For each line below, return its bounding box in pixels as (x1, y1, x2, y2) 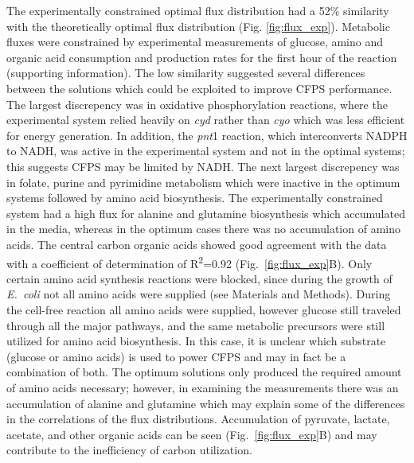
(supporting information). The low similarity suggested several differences (6, 64, 365, 81)
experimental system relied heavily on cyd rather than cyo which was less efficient (6, 111, 405, 128)
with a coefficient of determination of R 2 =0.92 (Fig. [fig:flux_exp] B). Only (6, 252, 373, 271)
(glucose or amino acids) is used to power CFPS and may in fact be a (6, 348, 346, 364)
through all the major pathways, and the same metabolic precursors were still (6, 317, 385, 333)
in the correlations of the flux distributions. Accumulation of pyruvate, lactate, (6, 410, 390, 427)
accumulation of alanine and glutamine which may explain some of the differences (6, 395, 405, 411)
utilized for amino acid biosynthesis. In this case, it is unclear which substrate (6, 333, 386, 349)
